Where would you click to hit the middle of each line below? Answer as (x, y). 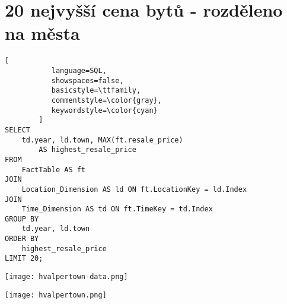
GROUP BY (22, 219)
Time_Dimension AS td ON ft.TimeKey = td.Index (117, 209)
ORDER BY (22, 239)
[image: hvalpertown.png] (56, 295)
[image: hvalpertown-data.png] (66, 277)
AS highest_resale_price (87, 150)
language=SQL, (79, 70)
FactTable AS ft (54, 170)
